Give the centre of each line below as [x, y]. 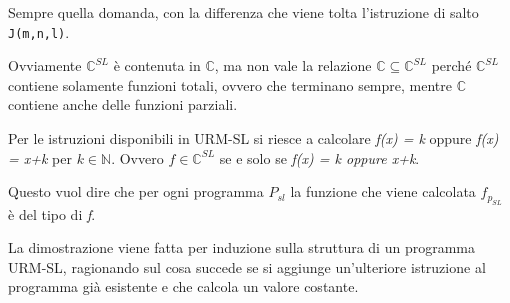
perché [451, 65]
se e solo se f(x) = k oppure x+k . [319, 157]
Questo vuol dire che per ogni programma [136, 191]
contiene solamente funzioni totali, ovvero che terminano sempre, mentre [230, 84]
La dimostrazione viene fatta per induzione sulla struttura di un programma [241, 247]
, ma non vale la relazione [293, 65]
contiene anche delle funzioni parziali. [123, 104]
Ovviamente [45, 65]
